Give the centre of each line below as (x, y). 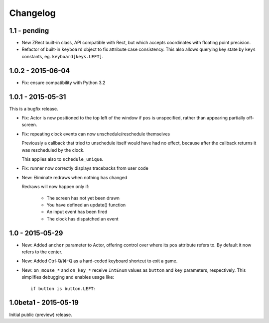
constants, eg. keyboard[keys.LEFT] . (63, 56)
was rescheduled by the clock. (53, 150)
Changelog (32, 13)
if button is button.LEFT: (64, 288)
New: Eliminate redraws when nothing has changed (74, 177)
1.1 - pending (29, 31)
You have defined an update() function (86, 205)
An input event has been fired (77, 212)
